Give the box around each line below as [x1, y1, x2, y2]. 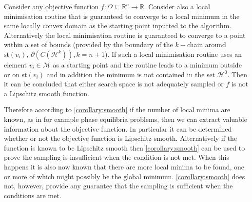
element [4, 59, 27, 69]
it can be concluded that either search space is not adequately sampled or [4, 79, 224, 89]
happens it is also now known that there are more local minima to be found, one [4, 161, 245, 171]
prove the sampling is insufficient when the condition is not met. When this [4, 152, 230, 162]
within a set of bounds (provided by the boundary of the [4, 39, 173, 50]
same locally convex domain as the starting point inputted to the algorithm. [4, 20, 232, 31]
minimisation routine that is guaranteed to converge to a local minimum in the [4, 11, 240, 21]
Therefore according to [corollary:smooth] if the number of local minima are [4, 104, 231, 115]
